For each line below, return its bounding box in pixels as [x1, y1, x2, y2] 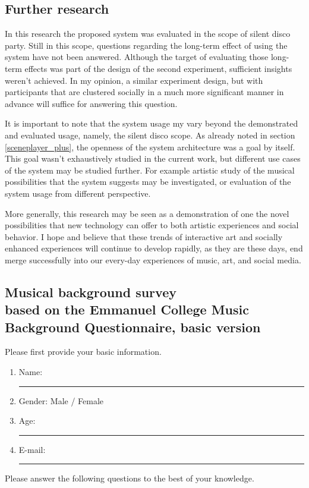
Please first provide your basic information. [5, 345, 162, 358]
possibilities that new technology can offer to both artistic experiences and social [5, 219, 299, 231]
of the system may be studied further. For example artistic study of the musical [5, 163, 295, 176]
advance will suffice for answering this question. [5, 97, 178, 109]
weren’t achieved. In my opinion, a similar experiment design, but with [5, 74, 263, 86]
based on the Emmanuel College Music [5, 300, 249, 319]
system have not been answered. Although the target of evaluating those [5, 51, 269, 63]
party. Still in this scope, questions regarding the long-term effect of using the [5, 39, 288, 51]
